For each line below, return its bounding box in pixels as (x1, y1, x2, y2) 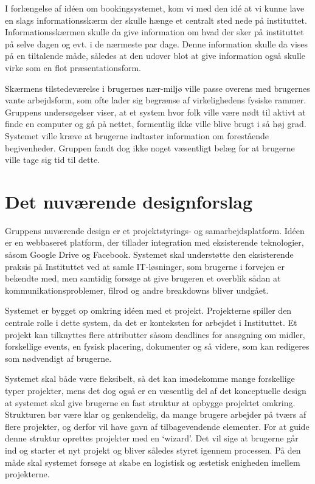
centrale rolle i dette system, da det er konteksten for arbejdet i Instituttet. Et (5, 316, 297, 328)
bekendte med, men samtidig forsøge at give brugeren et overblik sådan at (5, 272, 281, 285)
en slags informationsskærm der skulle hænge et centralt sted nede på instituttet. (5, 13, 307, 26)
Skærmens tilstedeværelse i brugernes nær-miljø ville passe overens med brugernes (5, 81, 310, 94)
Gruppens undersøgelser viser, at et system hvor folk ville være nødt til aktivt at (5, 105, 306, 118)
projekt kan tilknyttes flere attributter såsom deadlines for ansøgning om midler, (5, 328, 305, 341)
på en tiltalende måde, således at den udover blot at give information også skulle (5, 49, 305, 62)
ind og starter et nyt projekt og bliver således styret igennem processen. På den (5, 443, 301, 456)
